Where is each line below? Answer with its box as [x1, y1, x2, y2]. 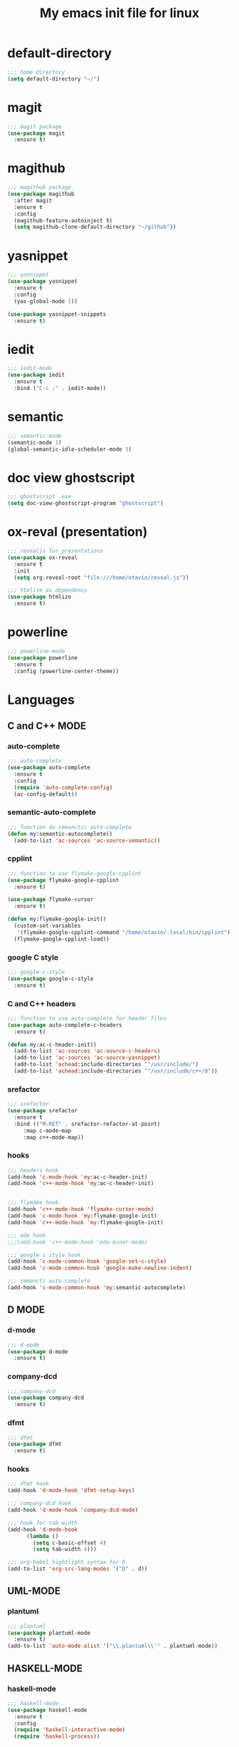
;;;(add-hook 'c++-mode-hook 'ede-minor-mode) [7, 1239, 148, 1246]
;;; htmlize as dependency [7, 587, 87, 594]
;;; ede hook [7, 1231, 46, 1239]
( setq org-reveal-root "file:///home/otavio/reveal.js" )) [14, 574, 190, 581]
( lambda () [26, 1532, 59, 1539]
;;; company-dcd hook [7, 1500, 72, 1507]
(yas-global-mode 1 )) [14, 297, 78, 304]
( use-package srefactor [7, 1107, 78, 1115]
